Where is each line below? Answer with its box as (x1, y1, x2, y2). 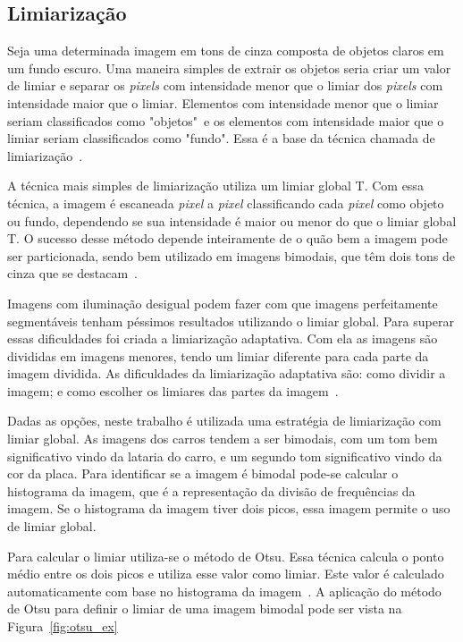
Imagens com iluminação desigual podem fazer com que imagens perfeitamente (7, 293, 438, 312)
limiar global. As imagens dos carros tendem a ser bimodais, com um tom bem (7, 429, 438, 448)
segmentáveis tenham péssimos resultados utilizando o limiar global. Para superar (7, 311, 454, 330)
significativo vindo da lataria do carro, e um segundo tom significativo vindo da (7, 446, 442, 465)
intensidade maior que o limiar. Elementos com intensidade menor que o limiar (7, 93, 439, 112)
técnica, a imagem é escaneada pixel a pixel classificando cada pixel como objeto (7, 193, 444, 212)
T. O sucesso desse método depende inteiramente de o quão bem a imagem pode (7, 229, 448, 248)
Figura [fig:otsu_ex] (7, 617, 118, 636)
